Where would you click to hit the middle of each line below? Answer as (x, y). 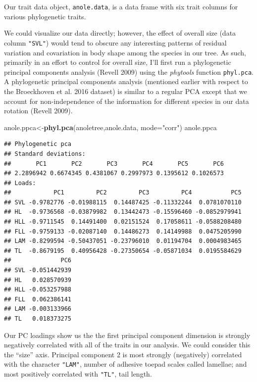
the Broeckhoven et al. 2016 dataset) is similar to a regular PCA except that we (126, 91)
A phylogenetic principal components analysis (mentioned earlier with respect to (126, 81)
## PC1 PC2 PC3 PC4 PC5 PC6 (114, 164)
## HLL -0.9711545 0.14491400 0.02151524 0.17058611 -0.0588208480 (123, 222)
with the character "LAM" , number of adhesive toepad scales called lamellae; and (126, 364)
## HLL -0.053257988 (38, 290)
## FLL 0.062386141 (38, 299)
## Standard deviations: (45, 154)
